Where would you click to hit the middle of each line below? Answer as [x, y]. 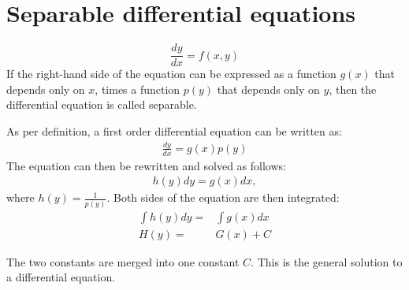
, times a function [138, 89]
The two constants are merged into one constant [123, 261]
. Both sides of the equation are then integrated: [223, 197]
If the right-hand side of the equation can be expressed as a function [171, 74]
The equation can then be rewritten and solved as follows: [146, 165]
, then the [353, 89]
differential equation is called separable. [102, 104]
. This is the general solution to [327, 261]
